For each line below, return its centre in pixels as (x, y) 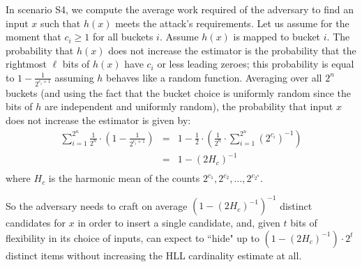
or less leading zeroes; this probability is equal (256, 64)
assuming (74, 77)
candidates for (36, 223)
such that (61, 23)
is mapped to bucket (277, 37)
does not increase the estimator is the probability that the (232, 50)
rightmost (26, 64)
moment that (33, 37)
